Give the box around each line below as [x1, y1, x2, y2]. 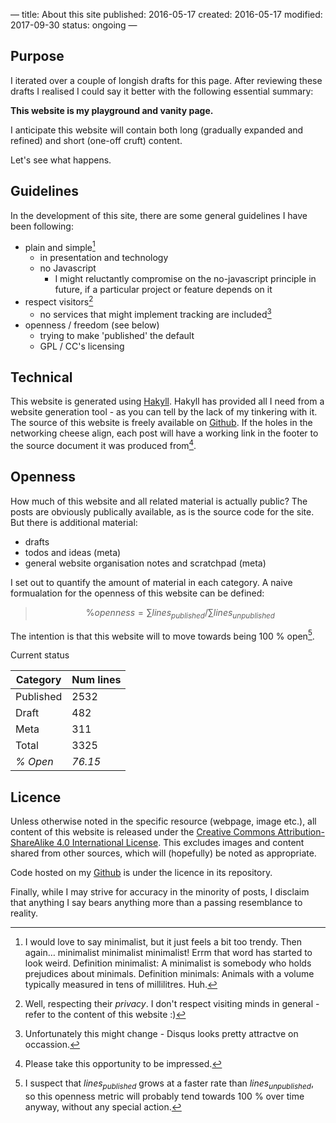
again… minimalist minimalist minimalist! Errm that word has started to [24, 947, 313, 959]
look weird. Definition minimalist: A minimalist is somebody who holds [24, 957, 312, 969]
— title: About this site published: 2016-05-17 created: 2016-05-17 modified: [10, 9, 323, 20]
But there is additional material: [10, 516, 138, 528]
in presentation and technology [39, 252, 169, 264]
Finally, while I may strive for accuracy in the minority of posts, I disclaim [10, 886, 310, 898]
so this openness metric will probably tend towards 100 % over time [24, 1090, 305, 1102]
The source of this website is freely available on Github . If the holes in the [10, 417, 313, 429]
